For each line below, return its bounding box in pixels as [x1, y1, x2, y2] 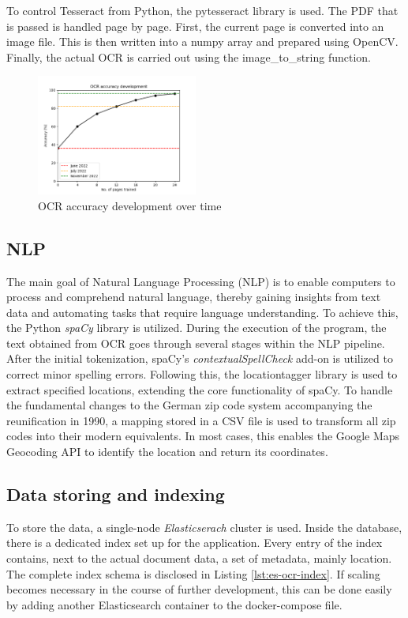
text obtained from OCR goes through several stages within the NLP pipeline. [6, 334, 385, 351]
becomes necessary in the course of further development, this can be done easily [6, 581, 392, 597]
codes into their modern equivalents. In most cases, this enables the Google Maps [6, 428, 400, 444]
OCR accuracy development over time [38, 197, 222, 213]
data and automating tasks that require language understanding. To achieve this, [6, 303, 399, 320]
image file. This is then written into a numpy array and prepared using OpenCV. [6, 33, 399, 50]
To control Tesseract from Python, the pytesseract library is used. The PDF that [6, 2, 399, 18]
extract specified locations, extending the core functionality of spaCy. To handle [6, 381, 393, 398]
